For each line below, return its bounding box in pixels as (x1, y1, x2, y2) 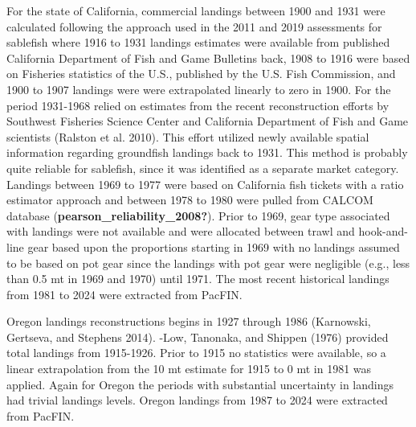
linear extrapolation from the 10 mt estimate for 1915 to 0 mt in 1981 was (6, 360, 372, 377)
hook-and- (358, 223, 408, 240)
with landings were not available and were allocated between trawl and (6, 223, 355, 240)
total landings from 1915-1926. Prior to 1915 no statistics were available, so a (6, 344, 386, 361)
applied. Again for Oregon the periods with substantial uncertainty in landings (6, 376, 394, 392)
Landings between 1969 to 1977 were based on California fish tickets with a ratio (6, 175, 404, 192)
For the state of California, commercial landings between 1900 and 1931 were (6, 2, 385, 18)
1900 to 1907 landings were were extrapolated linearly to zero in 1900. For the (6, 80, 391, 97)
